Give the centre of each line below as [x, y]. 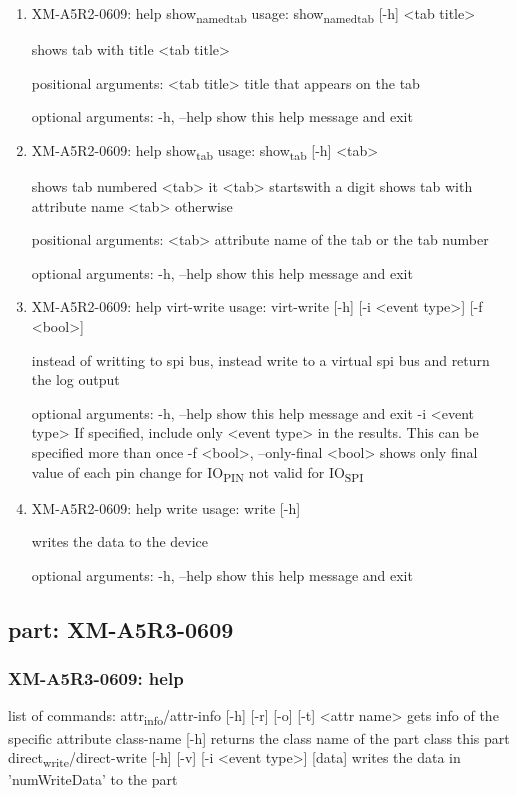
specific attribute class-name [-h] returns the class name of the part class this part [259, 737]
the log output [75, 379]
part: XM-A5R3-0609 [121, 628]
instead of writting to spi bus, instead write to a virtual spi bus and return [260, 359]
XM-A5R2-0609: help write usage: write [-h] [166, 507]
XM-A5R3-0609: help [96, 678]
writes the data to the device [120, 541]
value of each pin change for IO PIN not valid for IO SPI [197, 473]
